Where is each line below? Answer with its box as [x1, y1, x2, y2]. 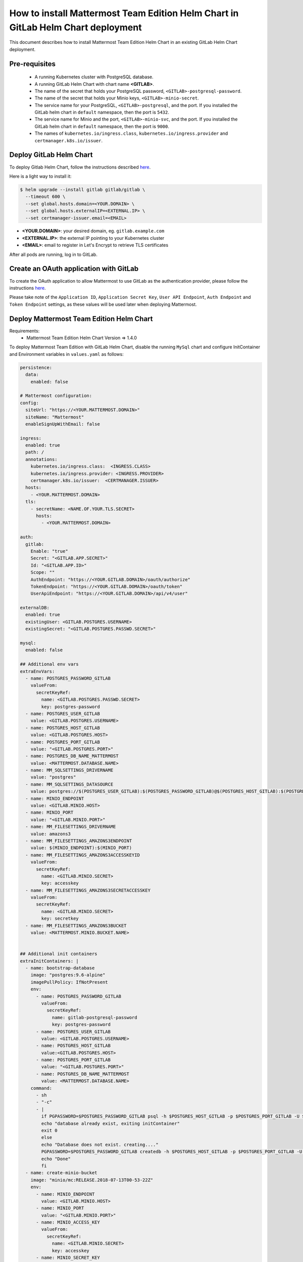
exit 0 [41, 1127, 58, 1133]
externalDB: [20, 605, 50, 611]
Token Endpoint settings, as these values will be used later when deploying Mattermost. [9, 301, 197, 307]
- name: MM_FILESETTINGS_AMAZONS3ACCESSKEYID [25, 852, 140, 858]
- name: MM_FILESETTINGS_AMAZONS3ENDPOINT [25, 838, 132, 844]
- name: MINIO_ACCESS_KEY [36, 1220, 100, 1225]
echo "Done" [41, 1156, 71, 1162]
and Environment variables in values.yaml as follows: [9, 351, 124, 357]
